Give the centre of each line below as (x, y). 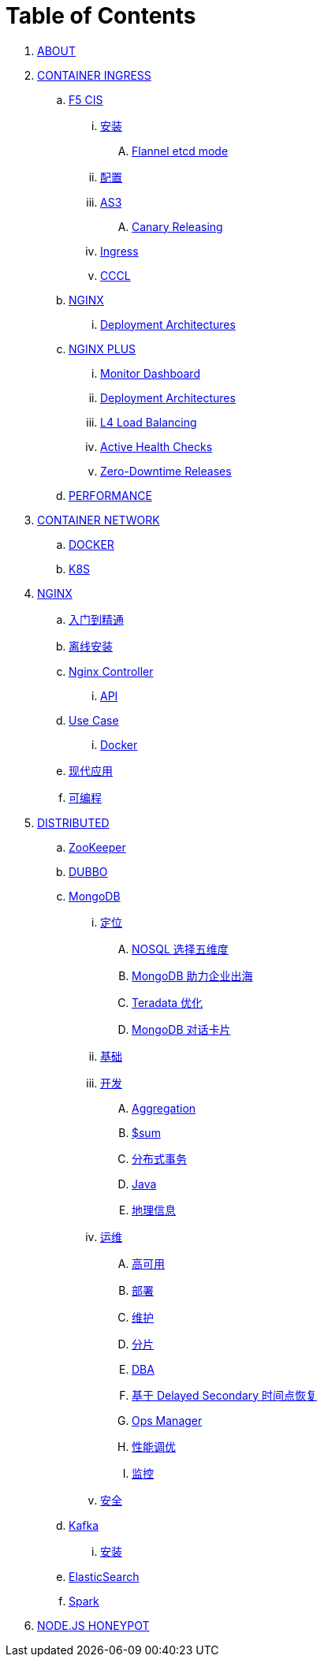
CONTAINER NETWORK (99, 520)
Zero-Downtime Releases (166, 471)
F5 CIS (86, 99)
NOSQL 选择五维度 (180, 949)
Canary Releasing (177, 226)
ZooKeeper (97, 847)
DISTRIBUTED (73, 822)
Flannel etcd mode (180, 151)
